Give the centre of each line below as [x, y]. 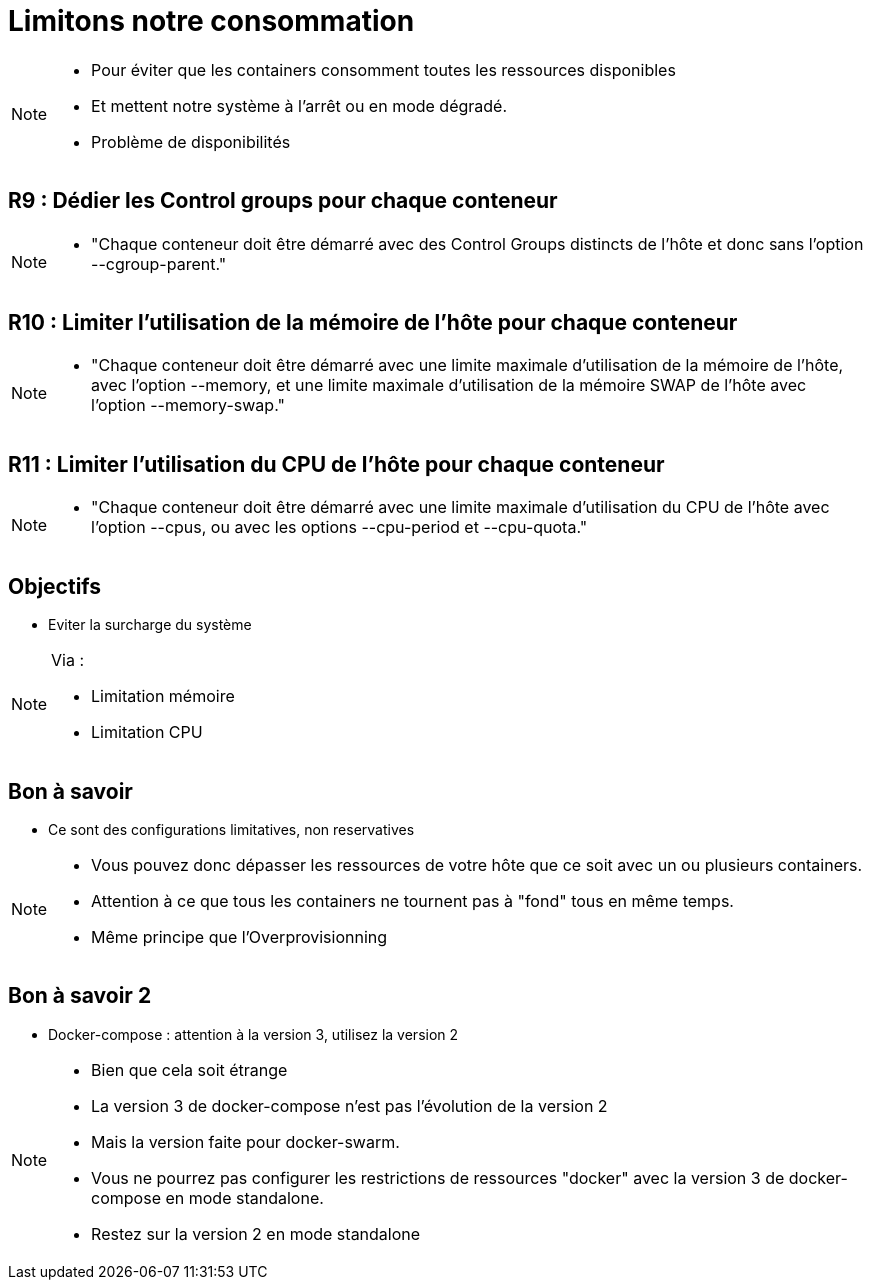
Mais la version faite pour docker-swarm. [245, 1141]
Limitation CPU [147, 732]
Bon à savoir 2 [80, 996]
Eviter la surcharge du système [150, 625]
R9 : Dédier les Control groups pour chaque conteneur [283, 201]
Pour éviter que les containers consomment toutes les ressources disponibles [383, 69]
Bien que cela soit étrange [189, 1069]
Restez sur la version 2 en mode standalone [256, 1233]
